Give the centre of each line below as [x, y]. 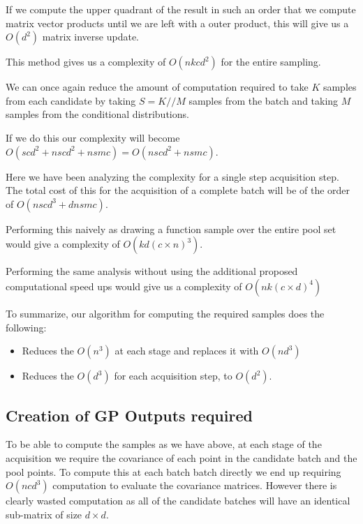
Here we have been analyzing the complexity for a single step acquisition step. [172, 176]
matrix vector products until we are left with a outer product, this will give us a [177, 23]
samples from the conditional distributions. [97, 114]
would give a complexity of [63, 244]
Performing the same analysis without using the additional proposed [152, 271]
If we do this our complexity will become [93, 137]
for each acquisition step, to [173, 376]
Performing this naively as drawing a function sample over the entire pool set [171, 229]
